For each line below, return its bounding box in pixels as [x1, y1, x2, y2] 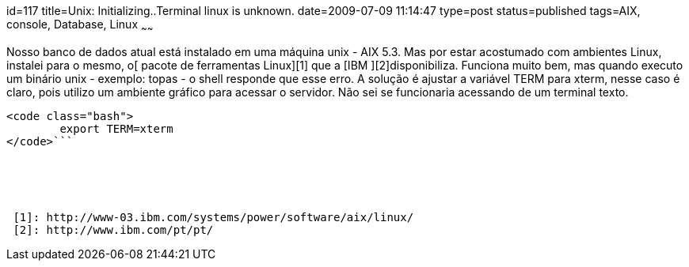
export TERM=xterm [59, 122, 173, 135]
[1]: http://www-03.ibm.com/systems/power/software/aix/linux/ [13, 210, 414, 224]
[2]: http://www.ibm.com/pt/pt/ [13, 223, 214, 236]
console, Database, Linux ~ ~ [6, 17, 154, 34]
